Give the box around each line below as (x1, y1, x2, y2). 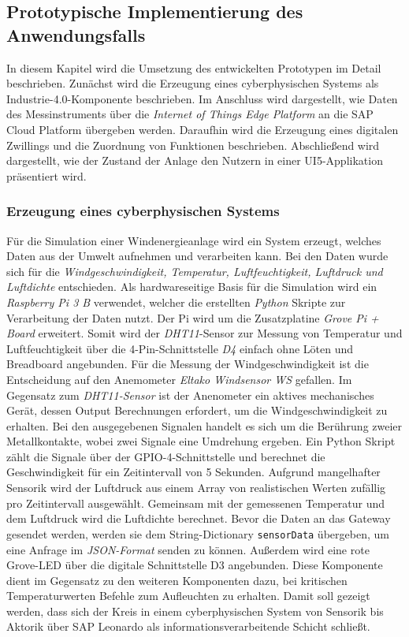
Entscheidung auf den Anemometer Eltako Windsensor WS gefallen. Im (6, 371, 352, 387)
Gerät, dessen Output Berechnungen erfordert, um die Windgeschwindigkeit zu (6, 402, 388, 419)
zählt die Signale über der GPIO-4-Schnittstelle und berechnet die (6, 448, 325, 464)
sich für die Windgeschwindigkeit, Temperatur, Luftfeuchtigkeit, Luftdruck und (6, 263, 383, 279)
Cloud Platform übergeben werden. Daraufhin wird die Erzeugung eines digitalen (6, 121, 399, 137)
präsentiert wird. (6, 167, 87, 184)
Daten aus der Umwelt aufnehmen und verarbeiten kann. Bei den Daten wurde (6, 248, 389, 264)
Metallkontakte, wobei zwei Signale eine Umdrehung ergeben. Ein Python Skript (6, 433, 396, 449)
